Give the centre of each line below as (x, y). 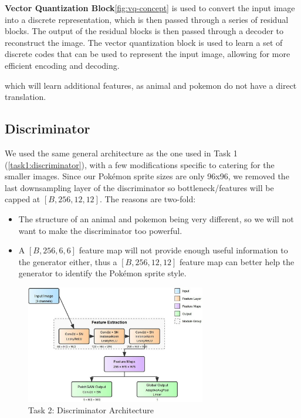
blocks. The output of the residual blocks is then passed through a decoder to (144, 31)
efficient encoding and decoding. (62, 65)
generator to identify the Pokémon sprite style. (102, 273)
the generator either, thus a (68, 261)
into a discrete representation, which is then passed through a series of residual (147, 19)
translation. (26, 97)
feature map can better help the (237, 261)
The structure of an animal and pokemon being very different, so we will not (156, 218)
